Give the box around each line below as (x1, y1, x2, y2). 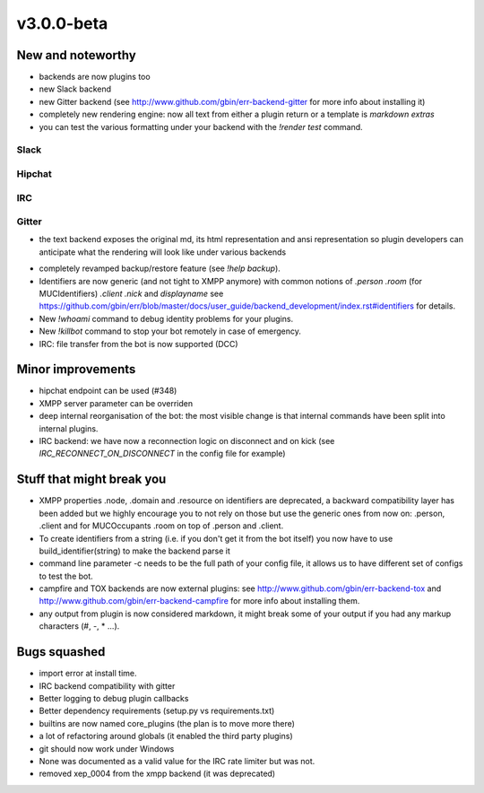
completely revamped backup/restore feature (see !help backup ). (39, 263, 281, 274)
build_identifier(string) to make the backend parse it (39, 545, 230, 556)
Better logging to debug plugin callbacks (39, 693, 189, 703)
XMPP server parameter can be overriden (39, 397, 194, 408)
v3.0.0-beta (16, 13, 108, 33)
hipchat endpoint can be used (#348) (39, 386, 177, 396)
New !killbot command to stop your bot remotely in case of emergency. (39, 326, 302, 336)
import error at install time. (39, 668, 138, 679)
